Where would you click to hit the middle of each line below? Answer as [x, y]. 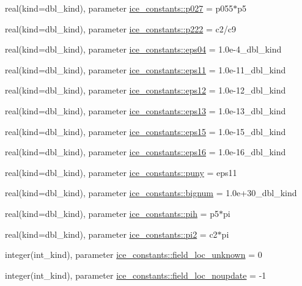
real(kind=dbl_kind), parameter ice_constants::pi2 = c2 [111, 234]
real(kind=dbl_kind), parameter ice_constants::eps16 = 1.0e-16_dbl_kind [145, 152]
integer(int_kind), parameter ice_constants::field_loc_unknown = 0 [134, 255]
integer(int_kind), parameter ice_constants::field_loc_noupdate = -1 [136, 275]
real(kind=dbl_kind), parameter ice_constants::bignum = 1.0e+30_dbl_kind [151, 193]
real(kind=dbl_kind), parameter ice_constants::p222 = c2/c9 [120, 28]
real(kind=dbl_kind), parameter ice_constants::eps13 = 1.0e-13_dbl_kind [145, 110]
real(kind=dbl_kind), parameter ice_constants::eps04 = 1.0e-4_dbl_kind [143, 49]
